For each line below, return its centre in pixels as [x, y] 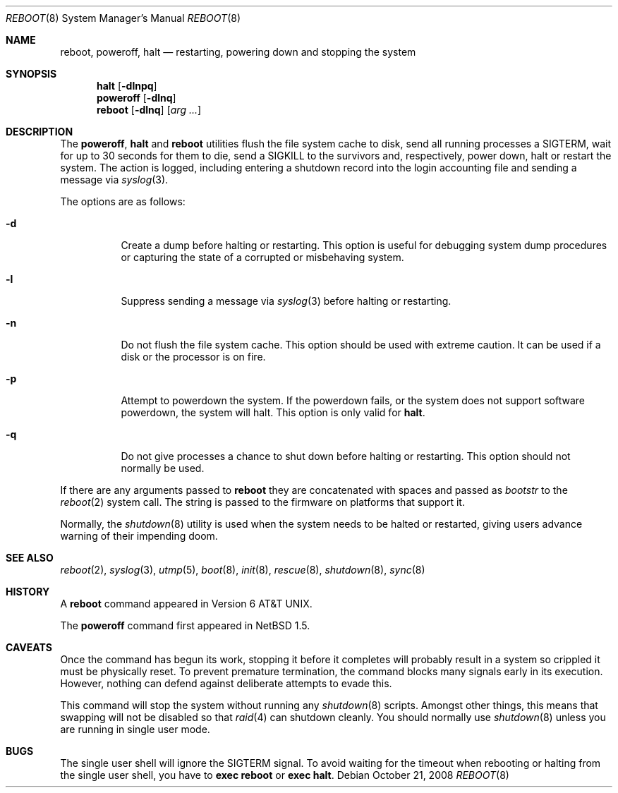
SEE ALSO [30, 558]
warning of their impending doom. [139, 536]
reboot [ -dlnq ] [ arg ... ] [149, 110]
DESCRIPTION [40, 132]
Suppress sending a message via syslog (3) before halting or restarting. [286, 301]
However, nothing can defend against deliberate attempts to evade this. [226, 683]
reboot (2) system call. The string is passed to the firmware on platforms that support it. [262, 502]
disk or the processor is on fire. [193, 357]
